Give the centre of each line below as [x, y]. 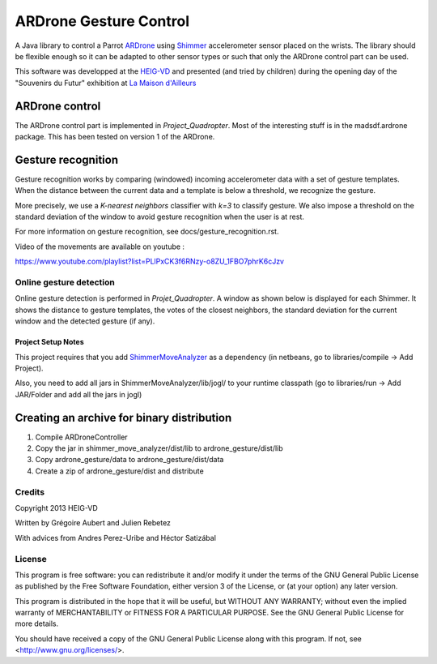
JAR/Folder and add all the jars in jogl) [78, 394]
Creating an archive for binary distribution [123, 418]
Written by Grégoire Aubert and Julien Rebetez [93, 523]
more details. [37, 623]
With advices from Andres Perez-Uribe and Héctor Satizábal [115, 538]
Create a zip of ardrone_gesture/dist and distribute [119, 471]
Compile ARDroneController [82, 437]
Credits [30, 492]
